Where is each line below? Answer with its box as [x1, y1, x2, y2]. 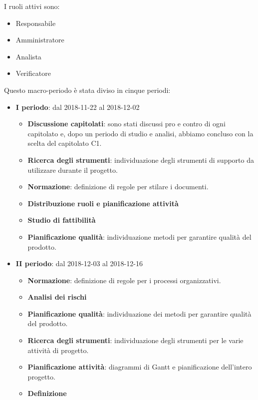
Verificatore [15, 68, 51, 78]
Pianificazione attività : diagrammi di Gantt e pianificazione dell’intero [27, 362, 252, 372]
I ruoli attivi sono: [4, 1, 60, 11]
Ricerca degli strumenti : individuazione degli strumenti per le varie [27, 335, 244, 346]
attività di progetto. [27, 345, 89, 355]
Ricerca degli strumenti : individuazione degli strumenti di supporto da [27, 154, 254, 165]
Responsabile [15, 17, 56, 28]
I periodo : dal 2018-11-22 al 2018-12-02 [15, 101, 140, 112]
